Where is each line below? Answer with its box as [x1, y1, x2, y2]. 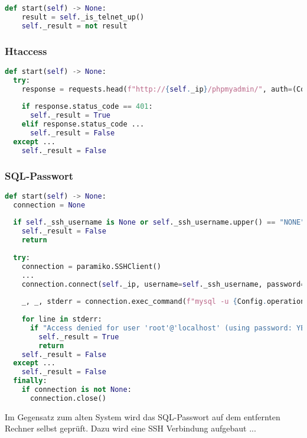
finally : [13, 377, 47, 385]
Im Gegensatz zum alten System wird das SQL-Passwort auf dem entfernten [5, 410, 280, 423]
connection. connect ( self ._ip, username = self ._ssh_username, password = [21, 280, 305, 288]
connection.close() [30, 394, 106, 403]
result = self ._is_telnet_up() [21, 12, 145, 21]
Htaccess [5, 43, 47, 58]
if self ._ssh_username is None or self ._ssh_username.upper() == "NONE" [13, 218, 305, 227]
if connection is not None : [21, 385, 132, 394]
